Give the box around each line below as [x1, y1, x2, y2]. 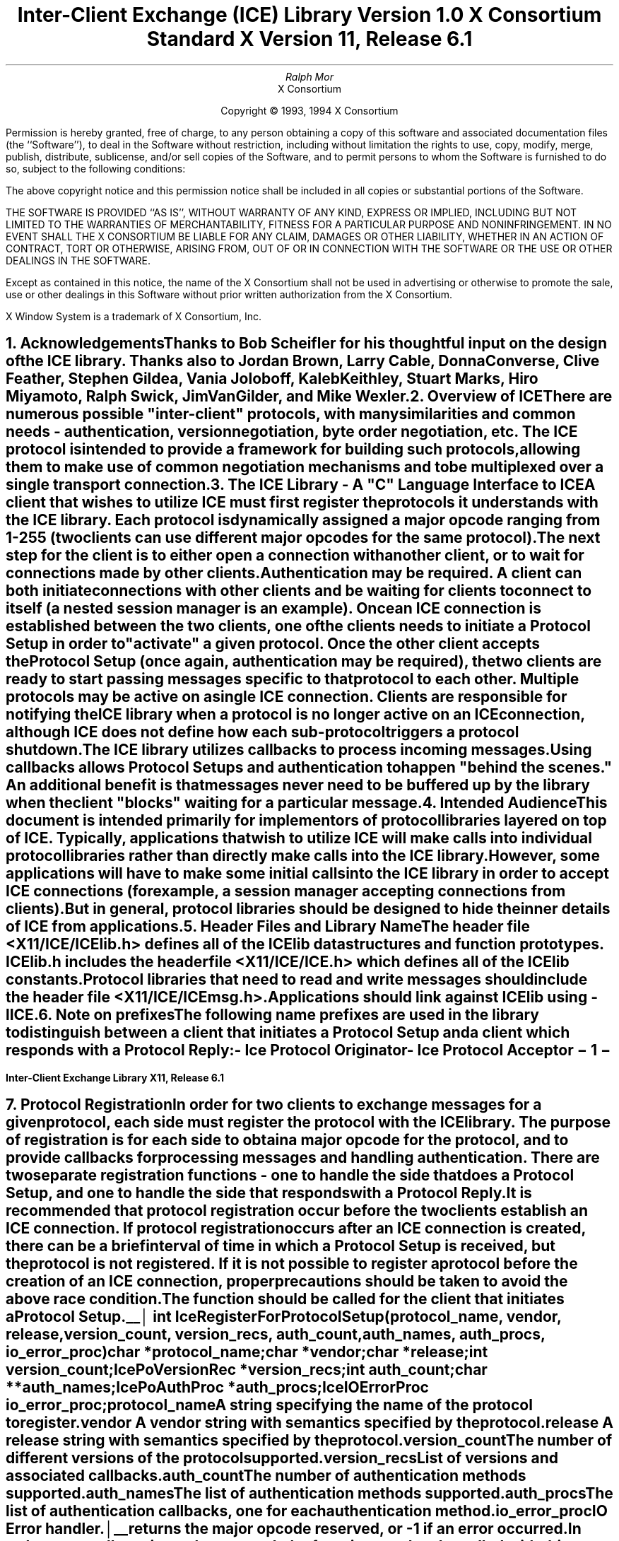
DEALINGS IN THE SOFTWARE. [6, 254, 151, 266]
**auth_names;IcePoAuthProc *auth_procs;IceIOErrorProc [6, 1378, 429, 1397]
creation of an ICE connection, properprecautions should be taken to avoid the [6, 1272, 568, 1291]
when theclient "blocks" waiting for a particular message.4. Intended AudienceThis [6, 794, 608, 812]
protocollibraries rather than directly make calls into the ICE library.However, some [6, 847, 600, 865]
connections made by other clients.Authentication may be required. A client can [6, 564, 582, 582]
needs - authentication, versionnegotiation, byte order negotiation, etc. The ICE [6, 423, 578, 441]
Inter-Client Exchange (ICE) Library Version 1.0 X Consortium [17, 3, 602, 27]
